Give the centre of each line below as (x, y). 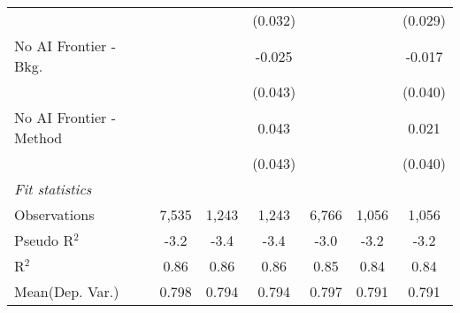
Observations (54, 214)
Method (38, 137)
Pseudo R (44, 240)
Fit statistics (53, 189)
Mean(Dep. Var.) (67, 291)
